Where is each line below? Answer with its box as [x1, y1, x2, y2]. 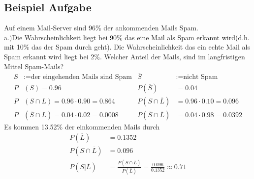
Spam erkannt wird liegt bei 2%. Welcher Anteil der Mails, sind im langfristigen [4, 51, 245, 61]
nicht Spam [183, 74, 218, 81]
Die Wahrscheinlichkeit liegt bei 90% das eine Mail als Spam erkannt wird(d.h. [12, 32, 250, 42]
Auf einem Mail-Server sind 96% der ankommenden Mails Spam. [4, 23, 198, 33]
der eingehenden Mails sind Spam [31, 74, 132, 81]
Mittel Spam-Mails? [4, 61, 64, 71]
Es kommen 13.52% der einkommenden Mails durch [4, 121, 160, 131]
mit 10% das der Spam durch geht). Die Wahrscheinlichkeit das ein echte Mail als [4, 42, 250, 52]
